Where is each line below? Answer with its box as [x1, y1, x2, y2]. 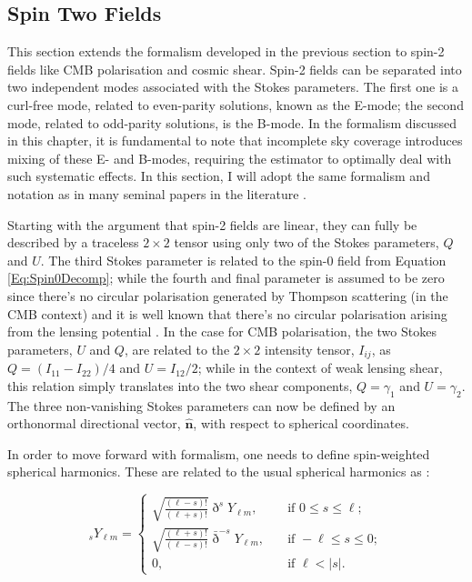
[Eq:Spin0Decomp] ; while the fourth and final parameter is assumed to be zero [7, 268, 445, 287]
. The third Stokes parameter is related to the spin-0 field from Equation [40, 250, 447, 269]
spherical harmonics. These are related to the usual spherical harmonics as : [7, 462, 430, 481]
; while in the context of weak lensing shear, [197, 358, 443, 377]
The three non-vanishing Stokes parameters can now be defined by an [7, 396, 396, 415]
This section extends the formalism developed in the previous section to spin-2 [7, 42, 445, 61]
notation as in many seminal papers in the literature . [7, 184, 306, 203]
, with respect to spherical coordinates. [193, 414, 409, 433]
